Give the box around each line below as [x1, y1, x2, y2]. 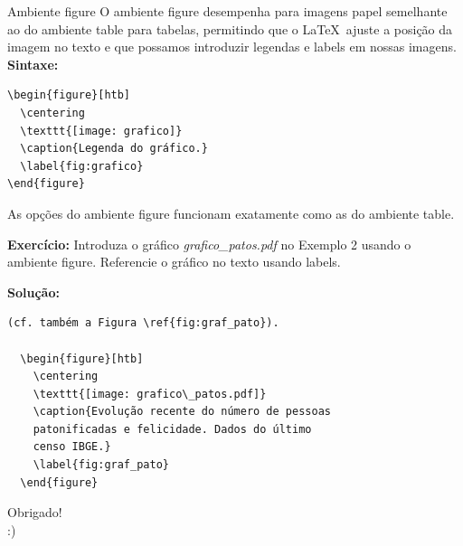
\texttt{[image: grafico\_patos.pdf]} [33, 387, 267, 400]
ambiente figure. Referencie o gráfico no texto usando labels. [7, 252, 341, 271]
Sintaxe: [7, 54, 59, 73]
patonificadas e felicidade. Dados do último [33, 422, 312, 436]
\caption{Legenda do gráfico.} [20, 142, 208, 155]
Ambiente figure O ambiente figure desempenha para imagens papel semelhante [7, 2, 448, 20]
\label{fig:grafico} [20, 159, 144, 173]
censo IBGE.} [33, 440, 111, 454]
